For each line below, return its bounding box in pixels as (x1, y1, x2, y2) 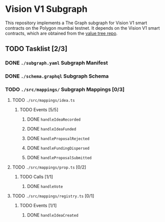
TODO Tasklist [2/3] (5, 44, 68, 53)
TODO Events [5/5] (19, 107, 58, 113)
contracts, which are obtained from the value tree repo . (5, 30, 118, 36)
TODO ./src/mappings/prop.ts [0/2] (12, 164, 86, 170)
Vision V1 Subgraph (5, 3, 88, 15)
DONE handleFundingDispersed (27, 145, 90, 151)
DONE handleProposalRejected (27, 135, 90, 141)
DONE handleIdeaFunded (27, 126, 77, 132)
